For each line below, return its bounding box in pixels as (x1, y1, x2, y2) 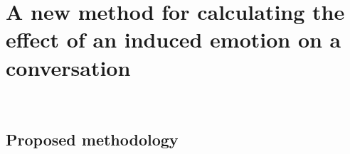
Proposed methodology (6, 128, 179, 150)
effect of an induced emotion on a (6, 25, 341, 54)
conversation (6, 53, 131, 82)
